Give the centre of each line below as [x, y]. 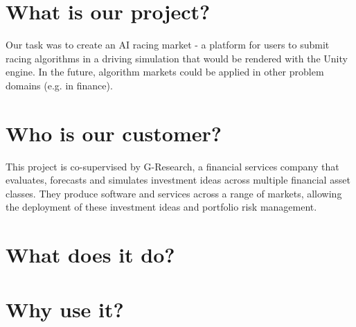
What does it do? [90, 255]
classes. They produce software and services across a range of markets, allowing [174, 193]
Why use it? [65, 309]
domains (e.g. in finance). [59, 85]
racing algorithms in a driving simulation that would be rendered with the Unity [177, 58]
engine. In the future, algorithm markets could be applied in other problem [165, 72]
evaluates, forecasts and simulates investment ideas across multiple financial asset [178, 180]
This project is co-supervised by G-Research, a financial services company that [172, 166]
